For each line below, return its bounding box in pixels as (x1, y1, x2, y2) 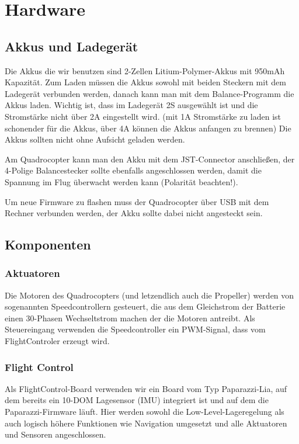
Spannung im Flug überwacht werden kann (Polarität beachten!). (5, 175, 238, 188)
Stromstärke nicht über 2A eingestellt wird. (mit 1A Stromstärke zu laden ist (5, 110, 281, 122)
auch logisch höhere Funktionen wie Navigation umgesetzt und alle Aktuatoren (5, 417, 287, 429)
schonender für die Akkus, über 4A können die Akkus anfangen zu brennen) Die (5, 122, 291, 134)
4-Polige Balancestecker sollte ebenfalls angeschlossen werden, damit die (5, 164, 262, 176)
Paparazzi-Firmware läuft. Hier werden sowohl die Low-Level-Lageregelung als (5, 405, 284, 418)
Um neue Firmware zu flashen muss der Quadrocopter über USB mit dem (5, 195, 269, 207)
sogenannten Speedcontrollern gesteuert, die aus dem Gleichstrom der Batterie (5, 300, 286, 313)
